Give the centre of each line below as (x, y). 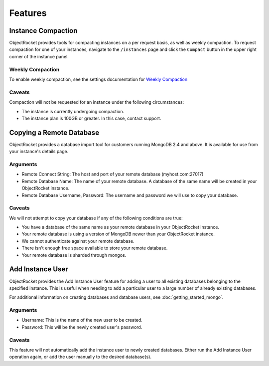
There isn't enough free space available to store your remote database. (95, 248)
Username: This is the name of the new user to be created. (82, 320)
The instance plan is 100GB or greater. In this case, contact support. (91, 118)
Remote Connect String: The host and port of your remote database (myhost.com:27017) (113, 174)
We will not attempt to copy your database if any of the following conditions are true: (96, 218)
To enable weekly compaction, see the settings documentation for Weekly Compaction (98, 79)
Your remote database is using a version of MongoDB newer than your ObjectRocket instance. (118, 234)
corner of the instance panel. (39, 56)
